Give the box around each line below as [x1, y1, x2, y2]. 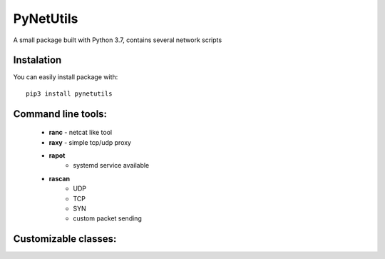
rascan [48, 174, 71, 183]
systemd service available [73, 161, 150, 170]
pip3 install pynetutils [26, 89, 113, 98]
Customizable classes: [13, 233, 117, 245]
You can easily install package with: [13, 73, 118, 81]
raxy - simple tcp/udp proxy [48, 138, 132, 146]
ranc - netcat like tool [48, 128, 113, 137]
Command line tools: [13, 108, 107, 120]
